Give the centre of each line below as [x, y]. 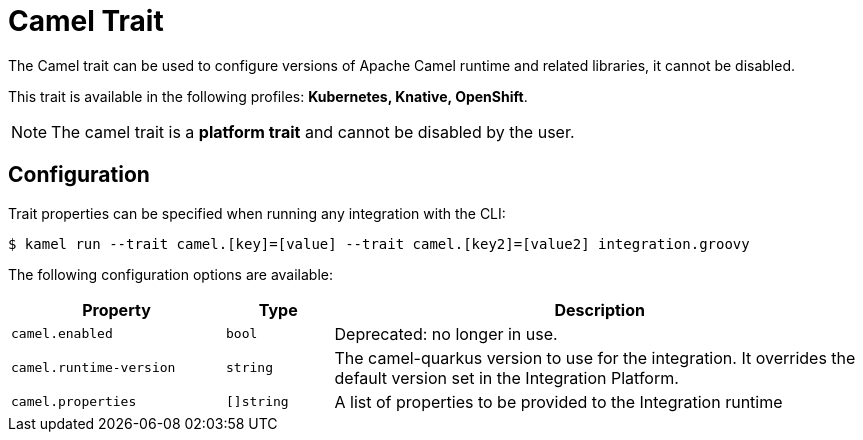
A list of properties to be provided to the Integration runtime [558, 401]
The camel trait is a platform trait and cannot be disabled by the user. [313, 131]
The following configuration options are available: [171, 274]
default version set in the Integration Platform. [506, 377]
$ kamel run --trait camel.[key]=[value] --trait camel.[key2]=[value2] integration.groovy [379, 243]
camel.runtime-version [93, 368]
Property [116, 309]
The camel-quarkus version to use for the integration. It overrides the [595, 357]
